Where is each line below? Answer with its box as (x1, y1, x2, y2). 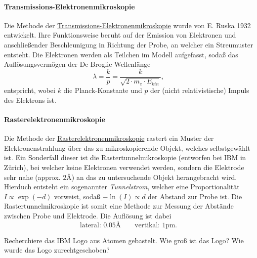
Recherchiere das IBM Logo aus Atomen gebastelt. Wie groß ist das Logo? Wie (4, 235, 244, 245)
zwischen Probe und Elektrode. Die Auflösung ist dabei (4, 210, 171, 220)
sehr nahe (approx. (4, 172, 61, 182)
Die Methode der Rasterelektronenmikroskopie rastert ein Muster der (4, 133, 214, 143)
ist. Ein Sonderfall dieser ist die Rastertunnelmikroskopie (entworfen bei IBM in (4, 152, 246, 163)
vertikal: (134, 221, 160, 229)
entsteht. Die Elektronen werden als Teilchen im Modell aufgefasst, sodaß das (4, 49, 238, 59)
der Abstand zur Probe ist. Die (148, 191, 242, 201)
